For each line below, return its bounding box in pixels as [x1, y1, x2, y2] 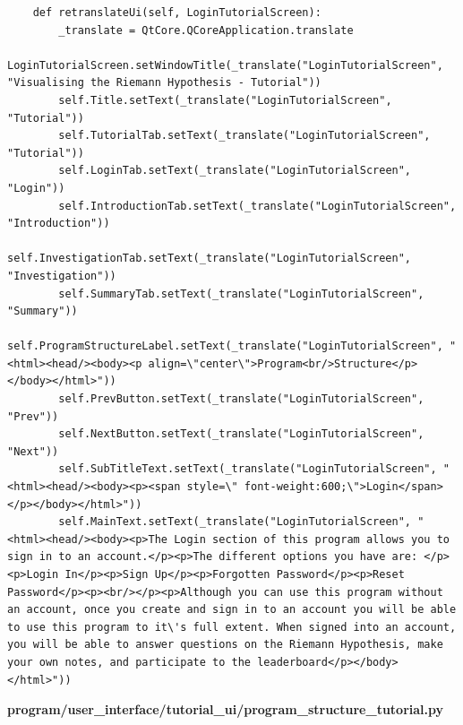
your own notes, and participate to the [7, 655, 252, 669]
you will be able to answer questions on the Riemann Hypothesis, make [7, 638, 443, 652]
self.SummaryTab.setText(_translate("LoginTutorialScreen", [58, 287, 424, 300]
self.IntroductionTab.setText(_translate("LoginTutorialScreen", [58, 199, 457, 212]
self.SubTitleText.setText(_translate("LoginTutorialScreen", [58, 462, 437, 476]
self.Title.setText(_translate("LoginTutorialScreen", [58, 93, 392, 107]
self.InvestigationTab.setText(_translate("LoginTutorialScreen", [7, 252, 412, 265]
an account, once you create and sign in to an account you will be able [7, 603, 457, 617]
